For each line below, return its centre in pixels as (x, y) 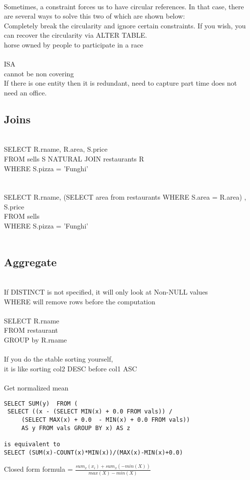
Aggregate (30, 262)
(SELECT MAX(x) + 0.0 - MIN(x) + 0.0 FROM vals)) (106, 420)
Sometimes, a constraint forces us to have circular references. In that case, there (124, 6)
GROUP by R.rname (36, 340)
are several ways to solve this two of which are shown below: (95, 16)
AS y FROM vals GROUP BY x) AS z (76, 428)
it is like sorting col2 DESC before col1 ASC (71, 368)
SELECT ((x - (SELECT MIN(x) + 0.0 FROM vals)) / (90, 412)
